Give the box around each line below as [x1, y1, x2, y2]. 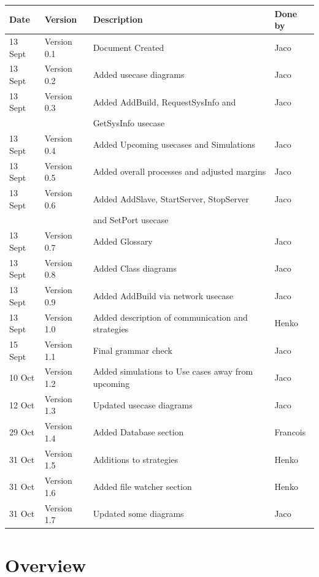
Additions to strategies [93, 453, 179, 465]
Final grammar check [93, 343, 172, 356]
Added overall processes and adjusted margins [93, 165, 266, 178]
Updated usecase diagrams [93, 398, 193, 411]
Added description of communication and [93, 310, 248, 323]
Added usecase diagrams [93, 68, 185, 81]
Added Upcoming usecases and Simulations [93, 137, 255, 150]
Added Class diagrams [93, 262, 177, 275]
